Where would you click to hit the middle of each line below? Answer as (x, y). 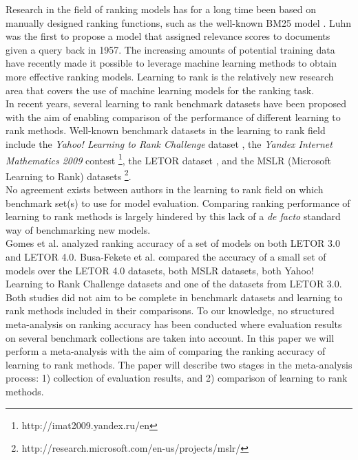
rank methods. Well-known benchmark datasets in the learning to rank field (166, 130)
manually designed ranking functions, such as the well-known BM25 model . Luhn (179, 22)
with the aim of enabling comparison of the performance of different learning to (173, 117)
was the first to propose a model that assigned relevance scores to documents (168, 36)
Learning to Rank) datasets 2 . (69, 175)
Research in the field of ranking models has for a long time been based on (161, 9)
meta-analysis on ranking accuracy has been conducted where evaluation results (174, 324)
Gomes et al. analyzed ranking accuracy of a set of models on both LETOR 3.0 (173, 243)
